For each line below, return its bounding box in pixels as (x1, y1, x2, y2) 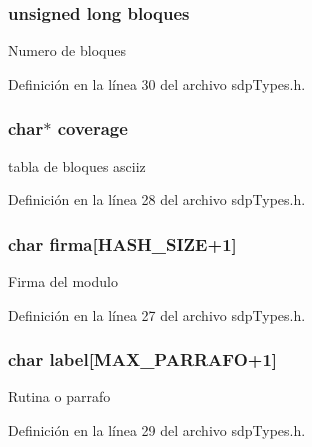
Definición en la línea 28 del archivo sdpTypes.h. (8, 189, 306, 210)
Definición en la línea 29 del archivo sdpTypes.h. (8, 420, 306, 441)
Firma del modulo (8, 271, 118, 292)
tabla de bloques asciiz (8, 155, 146, 176)
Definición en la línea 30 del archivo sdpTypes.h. (8, 73, 306, 94)
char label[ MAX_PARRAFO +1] (8, 347, 278, 372)
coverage (57, 116, 128, 141)
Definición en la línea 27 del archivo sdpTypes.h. (8, 304, 306, 325)
